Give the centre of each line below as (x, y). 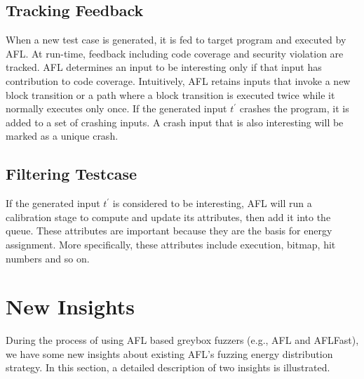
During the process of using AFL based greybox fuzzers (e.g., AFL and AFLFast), (182, 340)
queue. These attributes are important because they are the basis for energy (169, 231)
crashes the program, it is (294, 108)
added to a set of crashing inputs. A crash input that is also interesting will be (175, 122)
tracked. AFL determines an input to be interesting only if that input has (164, 67)
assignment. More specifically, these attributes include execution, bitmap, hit (171, 244)
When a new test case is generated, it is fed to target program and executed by (176, 40)
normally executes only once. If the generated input (116, 108)
